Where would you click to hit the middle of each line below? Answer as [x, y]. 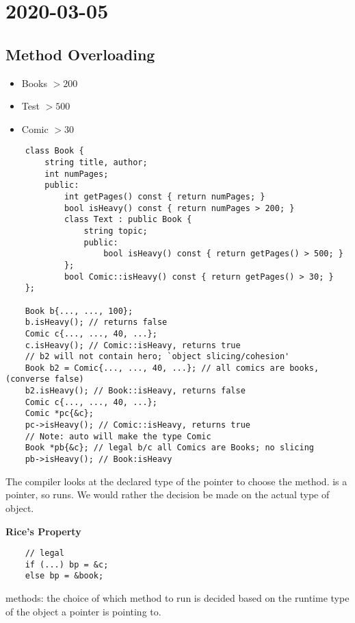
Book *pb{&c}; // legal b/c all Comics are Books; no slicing [170, 448]
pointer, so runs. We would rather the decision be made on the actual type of [168, 494]
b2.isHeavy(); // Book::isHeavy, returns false [135, 391]
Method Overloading [80, 54]
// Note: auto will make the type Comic [118, 436]
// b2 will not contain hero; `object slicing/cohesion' [157, 357]
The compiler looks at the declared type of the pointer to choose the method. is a [176, 481]
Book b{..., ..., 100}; [79, 311]
